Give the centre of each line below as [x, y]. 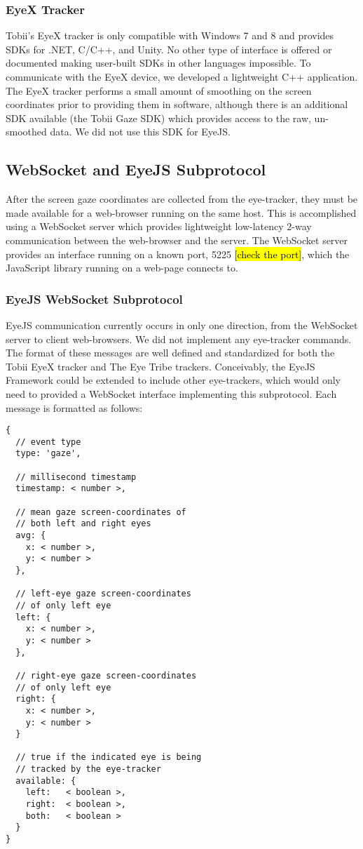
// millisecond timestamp [76, 477]
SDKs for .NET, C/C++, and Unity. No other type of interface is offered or [169, 49]
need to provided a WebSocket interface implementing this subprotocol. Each [171, 393]
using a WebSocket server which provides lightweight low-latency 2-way [159, 226]
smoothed [26, 132]
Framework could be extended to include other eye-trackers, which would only [173, 380]
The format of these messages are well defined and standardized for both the [170, 353]
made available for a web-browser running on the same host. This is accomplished [181, 212]
